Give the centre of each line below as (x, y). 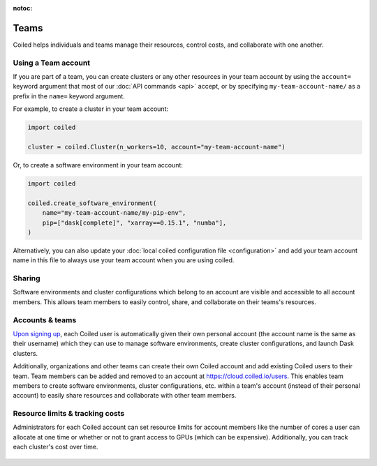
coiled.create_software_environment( (92, 203)
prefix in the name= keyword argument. (69, 96)
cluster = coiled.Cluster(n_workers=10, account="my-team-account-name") (156, 147)
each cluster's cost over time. (56, 447)
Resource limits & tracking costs (69, 414)
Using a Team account (52, 63)
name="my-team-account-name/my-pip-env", (114, 213)
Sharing (27, 278)
